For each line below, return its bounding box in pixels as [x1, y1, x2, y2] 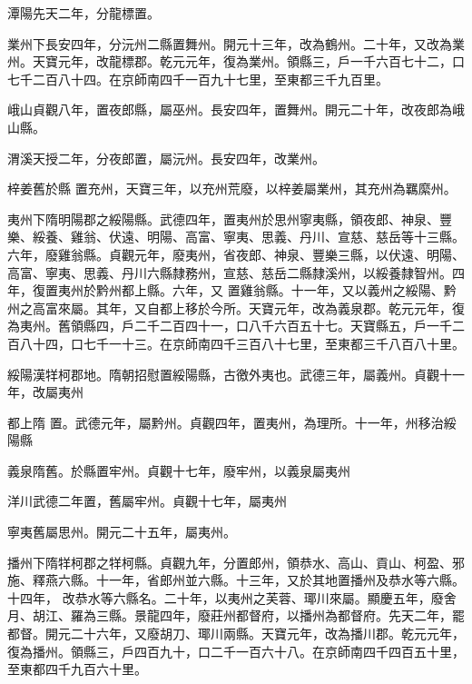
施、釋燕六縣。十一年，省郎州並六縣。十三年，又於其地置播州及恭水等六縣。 [7, 570, 465, 590]
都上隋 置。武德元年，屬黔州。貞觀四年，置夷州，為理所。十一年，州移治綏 [7, 412, 457, 431]
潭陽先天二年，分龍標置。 [7, 4, 160, 22]
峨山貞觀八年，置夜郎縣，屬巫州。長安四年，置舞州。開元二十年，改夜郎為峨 [7, 100, 465, 119]
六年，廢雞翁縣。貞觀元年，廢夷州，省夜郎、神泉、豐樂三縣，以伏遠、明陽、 [7, 244, 465, 263]
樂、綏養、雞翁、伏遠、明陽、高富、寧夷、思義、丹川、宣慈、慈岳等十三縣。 [7, 227, 465, 246]
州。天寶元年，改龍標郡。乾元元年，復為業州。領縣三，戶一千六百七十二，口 [7, 52, 465, 71]
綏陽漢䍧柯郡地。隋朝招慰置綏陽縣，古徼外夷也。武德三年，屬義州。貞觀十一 [7, 364, 465, 383]
